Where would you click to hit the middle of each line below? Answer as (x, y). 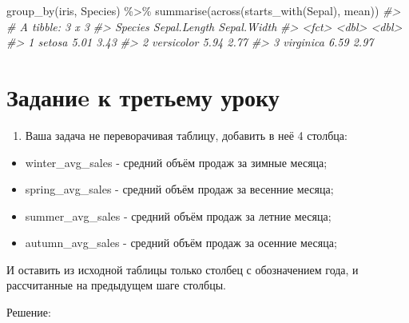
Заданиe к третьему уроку (143, 96)
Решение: (29, 312)
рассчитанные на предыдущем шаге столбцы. (117, 285)
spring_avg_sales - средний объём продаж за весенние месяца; (179, 189)
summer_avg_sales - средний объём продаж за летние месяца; (178, 215)
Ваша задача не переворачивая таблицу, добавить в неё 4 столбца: (186, 135)
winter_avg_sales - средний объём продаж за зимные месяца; (176, 162)
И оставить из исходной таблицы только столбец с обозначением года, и (183, 269)
